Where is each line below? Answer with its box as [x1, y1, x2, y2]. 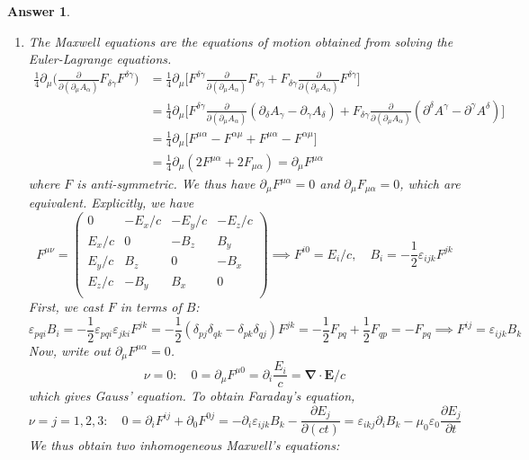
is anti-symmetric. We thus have [76, 174, 256, 193]
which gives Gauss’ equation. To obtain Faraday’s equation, [28, 386, 355, 405]
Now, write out [28, 341, 111, 359]
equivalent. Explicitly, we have [28, 193, 194, 212]
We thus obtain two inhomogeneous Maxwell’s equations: [28, 436, 340, 455]
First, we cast [28, 297, 103, 316]
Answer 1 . [7, 2, 70, 20]
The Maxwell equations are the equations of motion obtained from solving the [28, 31, 453, 50]
